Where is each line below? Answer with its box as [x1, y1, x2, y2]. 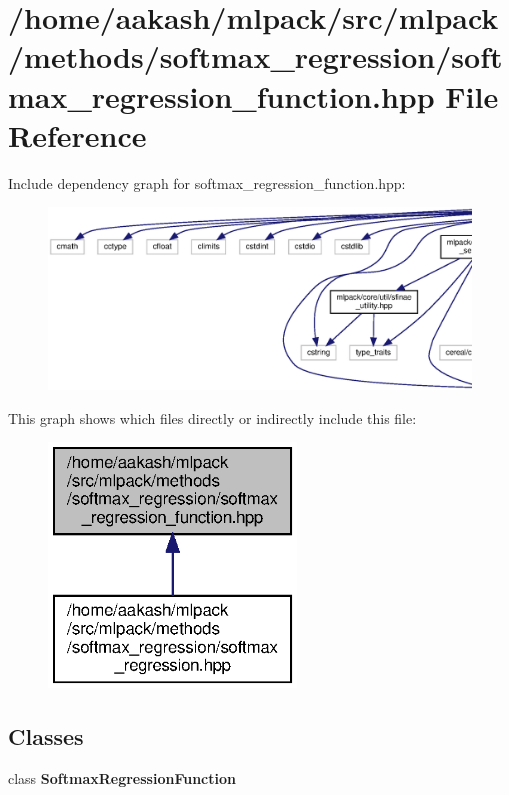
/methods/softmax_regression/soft [8, 36, 503, 77]
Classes [8, 721, 84, 752]
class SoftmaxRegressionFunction [8, 768, 236, 789]
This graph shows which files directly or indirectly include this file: [8, 407, 417, 428]
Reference [8, 114, 147, 155]
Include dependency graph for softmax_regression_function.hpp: [8, 172, 406, 193]
